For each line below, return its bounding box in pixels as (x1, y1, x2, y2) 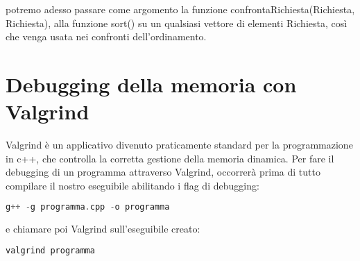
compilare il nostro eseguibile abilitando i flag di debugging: (6, 178, 259, 192)
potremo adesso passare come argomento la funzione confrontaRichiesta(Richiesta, (6, 2, 355, 16)
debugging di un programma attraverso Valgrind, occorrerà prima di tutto (6, 165, 320, 179)
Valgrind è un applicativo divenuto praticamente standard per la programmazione (6, 137, 353, 152)
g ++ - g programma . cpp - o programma (6, 202, 170, 212)
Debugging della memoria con (6, 69, 297, 98)
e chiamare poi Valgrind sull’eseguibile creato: (6, 221, 200, 236)
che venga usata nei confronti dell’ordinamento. (6, 29, 207, 44)
